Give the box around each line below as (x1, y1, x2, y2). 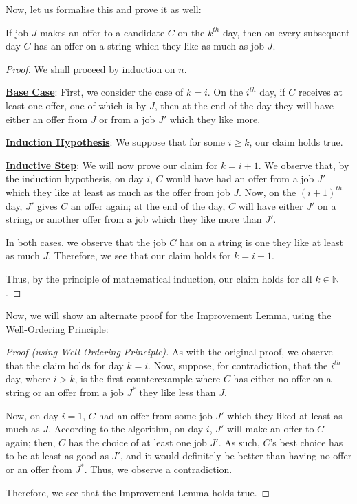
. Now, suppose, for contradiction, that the (148, 358, 328, 372)
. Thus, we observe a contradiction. (84, 462, 232, 476)
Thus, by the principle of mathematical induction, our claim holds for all (6, 271, 312, 285)
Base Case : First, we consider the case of (6, 85, 184, 99)
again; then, (6, 435, 56, 449)
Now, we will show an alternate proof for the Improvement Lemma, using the (6, 308, 332, 322)
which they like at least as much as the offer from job (6, 184, 230, 199)
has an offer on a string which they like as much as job (34, 39, 264, 53)
